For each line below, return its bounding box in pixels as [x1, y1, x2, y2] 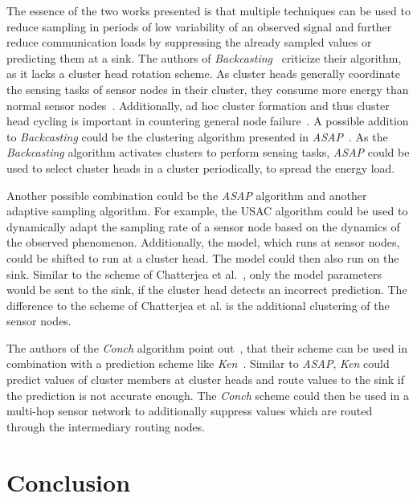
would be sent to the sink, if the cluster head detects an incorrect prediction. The [6, 281, 407, 298]
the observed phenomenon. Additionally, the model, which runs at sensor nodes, [6, 234, 400, 251]
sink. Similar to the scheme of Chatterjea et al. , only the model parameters [6, 265, 382, 282]
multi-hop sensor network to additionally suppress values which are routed [6, 402, 373, 419]
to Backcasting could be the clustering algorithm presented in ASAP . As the [6, 128, 388, 145]
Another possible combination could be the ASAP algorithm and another [6, 186, 367, 203]
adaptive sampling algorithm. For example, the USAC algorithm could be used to [6, 202, 408, 219]
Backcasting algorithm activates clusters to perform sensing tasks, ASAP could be [6, 144, 410, 161]
